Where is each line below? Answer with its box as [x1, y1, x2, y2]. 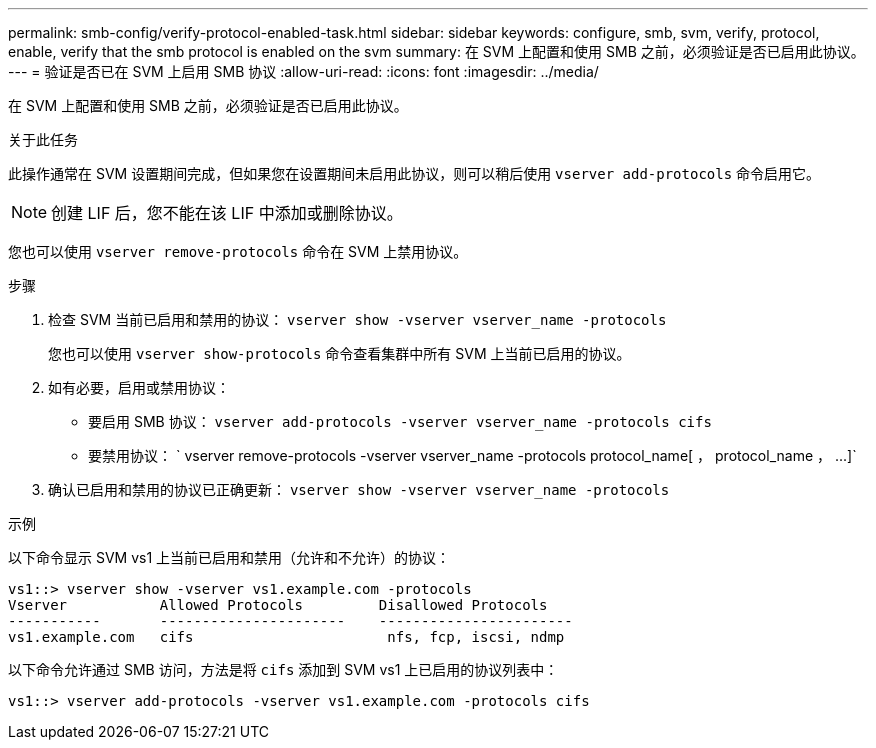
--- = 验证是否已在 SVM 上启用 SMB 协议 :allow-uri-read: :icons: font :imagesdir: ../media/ [8, 63, 599, 80]
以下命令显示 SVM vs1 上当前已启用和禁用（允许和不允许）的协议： [8, 549, 451, 566]
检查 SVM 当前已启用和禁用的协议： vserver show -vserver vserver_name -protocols [48, 311, 667, 328]
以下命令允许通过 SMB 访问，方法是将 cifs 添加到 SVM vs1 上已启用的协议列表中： [8, 661, 559, 678]
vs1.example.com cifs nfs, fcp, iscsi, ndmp [8, 629, 565, 645]
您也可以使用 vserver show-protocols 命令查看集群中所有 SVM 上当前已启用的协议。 [48, 345, 631, 362]
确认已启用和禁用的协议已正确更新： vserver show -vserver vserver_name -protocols [48, 481, 670, 498]
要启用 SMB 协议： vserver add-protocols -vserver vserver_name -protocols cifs [88, 413, 712, 430]
